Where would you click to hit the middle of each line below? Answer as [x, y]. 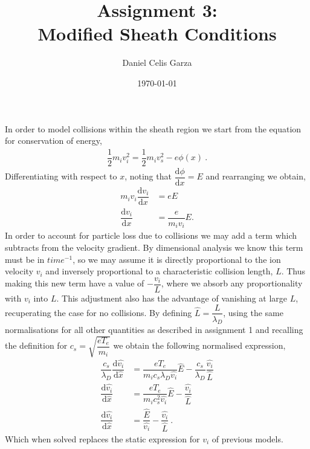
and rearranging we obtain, [256, 176]
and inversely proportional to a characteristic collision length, [159, 271]
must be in [25, 259]
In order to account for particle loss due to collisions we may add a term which [151, 235]
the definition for [36, 345]
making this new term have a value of [75, 283]
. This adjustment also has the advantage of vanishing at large [172, 298]
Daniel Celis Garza [157, 63]
